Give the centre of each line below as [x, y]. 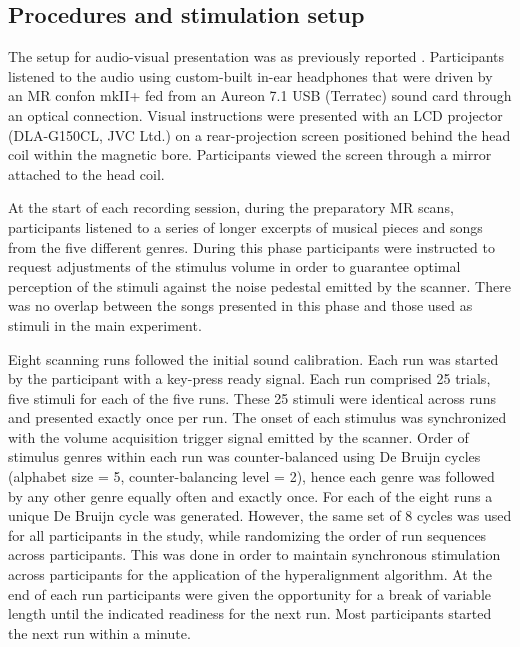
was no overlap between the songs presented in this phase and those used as [240, 305]
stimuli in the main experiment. [105, 324]
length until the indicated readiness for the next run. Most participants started [250, 613]
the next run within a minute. [99, 632]
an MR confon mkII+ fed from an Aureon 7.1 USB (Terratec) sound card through [260, 95]
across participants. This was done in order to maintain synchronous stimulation [254, 554]
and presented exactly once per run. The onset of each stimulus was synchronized [257, 417]
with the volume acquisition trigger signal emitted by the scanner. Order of [238, 436]
